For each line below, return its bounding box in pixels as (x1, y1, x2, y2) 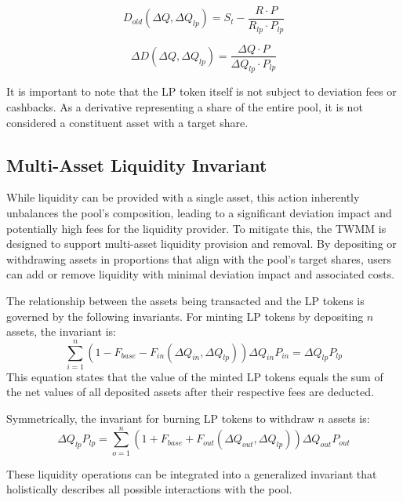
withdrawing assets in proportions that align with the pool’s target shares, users (6, 250, 391, 267)
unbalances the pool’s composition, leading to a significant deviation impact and (6, 204, 392, 220)
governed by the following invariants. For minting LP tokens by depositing (6, 307, 364, 324)
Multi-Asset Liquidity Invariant (6, 152, 267, 176)
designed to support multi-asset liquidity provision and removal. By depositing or (6, 235, 397, 252)
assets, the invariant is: (6, 323, 116, 340)
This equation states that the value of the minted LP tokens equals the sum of (6, 368, 383, 384)
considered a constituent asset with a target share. (6, 114, 249, 130)
